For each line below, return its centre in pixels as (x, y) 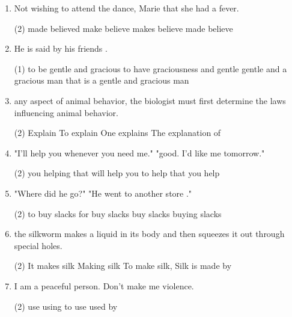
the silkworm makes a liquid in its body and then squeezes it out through (149, 234)
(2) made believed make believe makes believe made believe (123, 28)
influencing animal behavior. (66, 112)
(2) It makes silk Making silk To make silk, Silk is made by (123, 266)
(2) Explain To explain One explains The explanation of (117, 133)
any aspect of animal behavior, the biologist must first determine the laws (150, 100)
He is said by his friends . (61, 48)
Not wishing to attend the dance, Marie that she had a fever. (126, 8)
